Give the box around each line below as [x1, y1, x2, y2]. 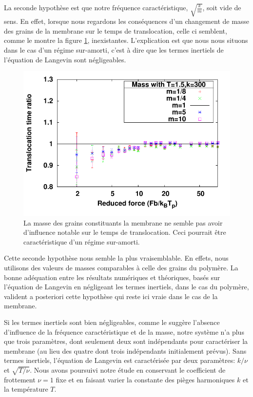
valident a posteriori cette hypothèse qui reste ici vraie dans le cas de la [4, 291, 218, 301]
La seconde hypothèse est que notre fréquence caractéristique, [4, 2, 188, 12]
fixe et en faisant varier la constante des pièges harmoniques [56, 374, 235, 384]
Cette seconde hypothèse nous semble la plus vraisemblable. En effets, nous [4, 253, 229, 263]
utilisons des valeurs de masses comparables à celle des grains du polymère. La [4, 262, 238, 272]
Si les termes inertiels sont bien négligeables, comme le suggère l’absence [4, 317, 220, 327]
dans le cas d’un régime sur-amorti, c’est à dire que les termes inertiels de [4, 45, 224, 55]
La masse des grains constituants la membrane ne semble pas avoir [23, 217, 223, 227]
